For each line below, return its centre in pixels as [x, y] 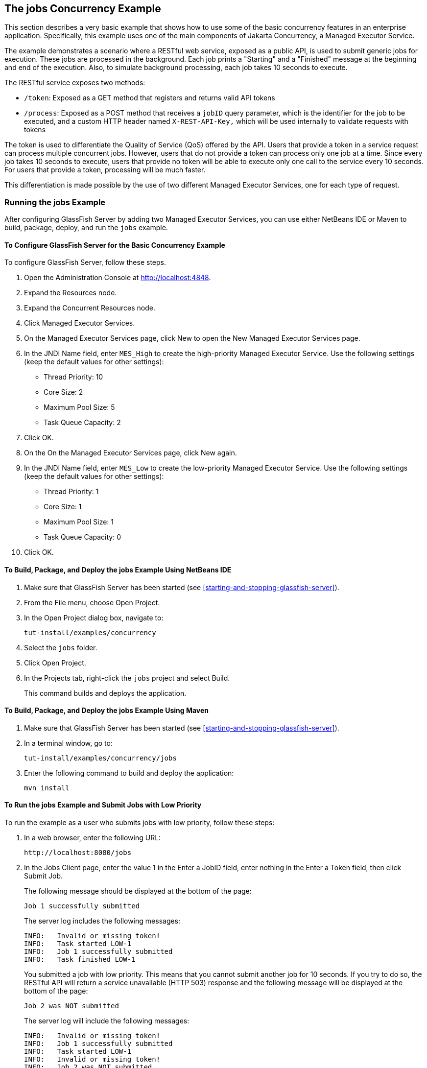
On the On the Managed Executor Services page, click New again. [130, 453]
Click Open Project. [55, 663]
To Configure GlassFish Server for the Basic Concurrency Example [115, 245]
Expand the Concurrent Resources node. [90, 308]
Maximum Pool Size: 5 [79, 407]
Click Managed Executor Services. [80, 323]
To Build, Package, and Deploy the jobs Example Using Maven [107, 711]
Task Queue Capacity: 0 [82, 537]
